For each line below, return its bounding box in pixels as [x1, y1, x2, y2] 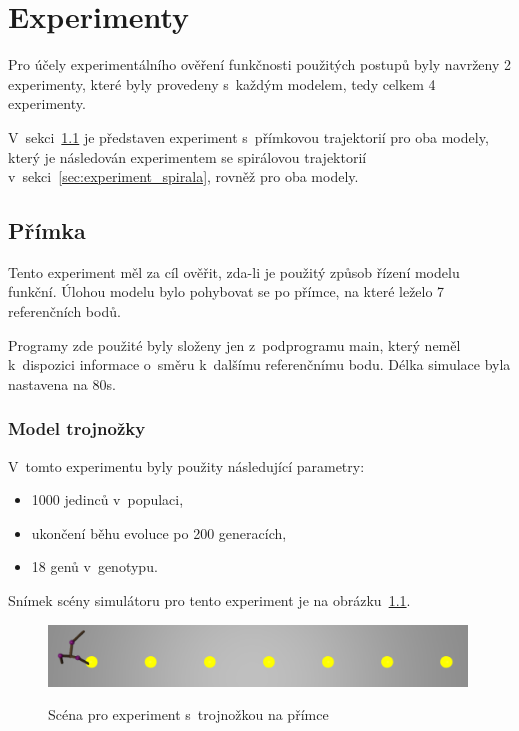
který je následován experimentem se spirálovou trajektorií [8, 146, 367, 167]
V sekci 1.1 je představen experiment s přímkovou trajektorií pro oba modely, [8, 126, 489, 147]
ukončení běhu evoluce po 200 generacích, [31, 522, 287, 543]
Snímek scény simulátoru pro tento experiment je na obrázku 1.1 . [8, 590, 411, 611]
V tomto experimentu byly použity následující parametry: [8, 455, 365, 476]
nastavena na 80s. [8, 373, 116, 394]
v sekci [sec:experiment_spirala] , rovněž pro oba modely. [8, 166, 359, 187]
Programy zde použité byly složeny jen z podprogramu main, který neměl [8, 334, 461, 355]
